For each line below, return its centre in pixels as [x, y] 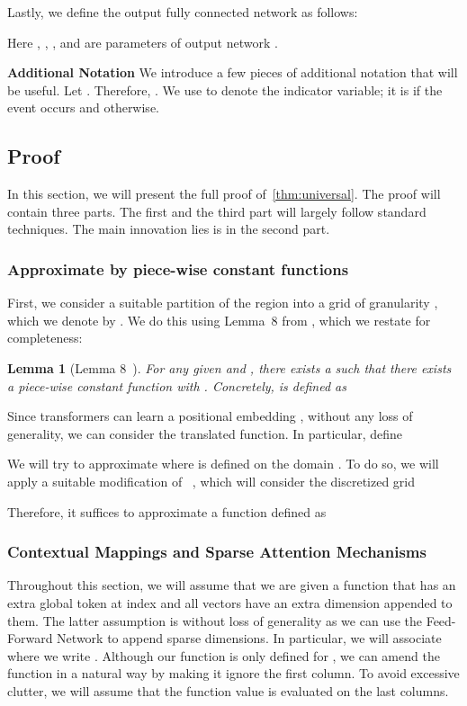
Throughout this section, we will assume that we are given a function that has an [232, 585]
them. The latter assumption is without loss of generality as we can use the [215, 620]
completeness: [45, 338]
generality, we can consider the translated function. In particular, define [205, 433]
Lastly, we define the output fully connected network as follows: [183, 12]
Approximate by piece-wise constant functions [178, 268]
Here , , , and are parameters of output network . [143, 42]
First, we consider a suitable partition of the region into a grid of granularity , [223, 303]
